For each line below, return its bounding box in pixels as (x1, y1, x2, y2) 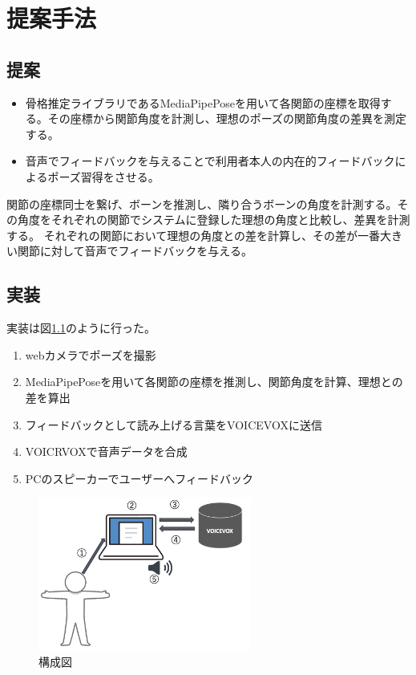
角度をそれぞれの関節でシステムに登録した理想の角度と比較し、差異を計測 (17, 211, 410, 228)
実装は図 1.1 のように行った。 (6, 319, 155, 336)
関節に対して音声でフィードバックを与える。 (17, 242, 252, 259)
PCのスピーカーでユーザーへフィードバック (25, 470, 254, 486)
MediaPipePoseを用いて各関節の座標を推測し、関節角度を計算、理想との (25, 373, 403, 390)
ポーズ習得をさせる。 (47, 168, 160, 185)
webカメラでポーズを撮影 (25, 346, 156, 363)
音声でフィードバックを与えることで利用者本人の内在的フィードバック (25, 152, 395, 169)
